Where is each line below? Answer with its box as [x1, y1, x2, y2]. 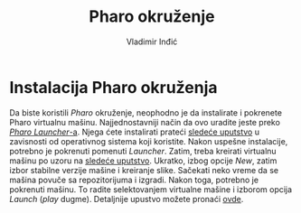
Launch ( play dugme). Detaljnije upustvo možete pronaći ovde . [9, 193, 244, 204]
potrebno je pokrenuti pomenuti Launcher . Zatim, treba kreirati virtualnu [9, 145, 277, 156]
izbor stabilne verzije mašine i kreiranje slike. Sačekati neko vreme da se [9, 164, 278, 175]
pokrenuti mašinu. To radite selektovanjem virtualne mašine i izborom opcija [9, 183, 292, 195]
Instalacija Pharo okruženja [9, 77, 219, 97]
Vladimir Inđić [126, 36, 178, 47]
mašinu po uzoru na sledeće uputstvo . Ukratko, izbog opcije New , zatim [9, 155, 277, 166]
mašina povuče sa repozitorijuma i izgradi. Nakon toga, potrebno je [9, 174, 259, 185]
